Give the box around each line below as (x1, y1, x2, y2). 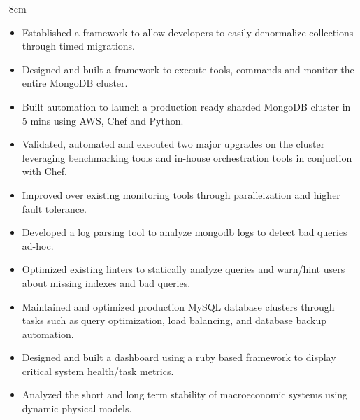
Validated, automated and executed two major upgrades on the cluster (22, 136, 325, 151)
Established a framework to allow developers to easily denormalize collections (22, 24, 354, 39)
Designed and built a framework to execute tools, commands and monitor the (22, 62, 354, 76)
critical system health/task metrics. (22, 363, 174, 378)
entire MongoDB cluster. (22, 76, 128, 90)
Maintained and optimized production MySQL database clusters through (22, 299, 335, 314)
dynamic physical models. (22, 401, 132, 416)
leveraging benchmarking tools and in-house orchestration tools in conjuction (22, 150, 352, 164)
